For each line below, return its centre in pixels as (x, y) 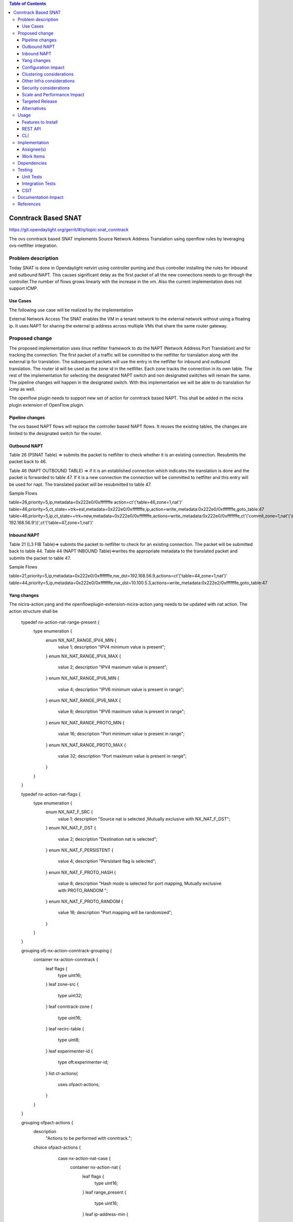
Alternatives (34, 108)
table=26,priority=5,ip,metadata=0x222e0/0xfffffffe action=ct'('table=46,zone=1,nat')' (96, 502)
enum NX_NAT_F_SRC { (69, 812)
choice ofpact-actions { (57, 1147)
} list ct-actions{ (62, 1073)
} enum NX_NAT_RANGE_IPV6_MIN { (83, 678)
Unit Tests (32, 176)
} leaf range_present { (104, 1192)
